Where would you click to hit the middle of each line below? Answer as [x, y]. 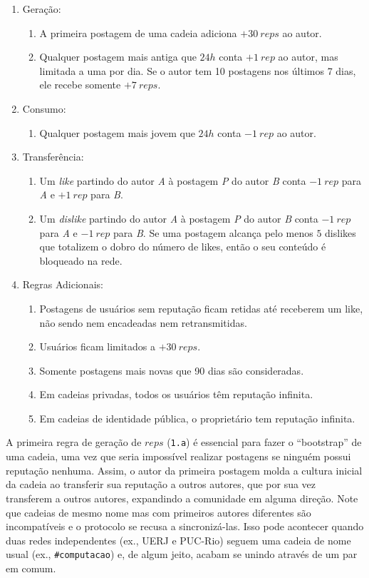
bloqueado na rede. [81, 260]
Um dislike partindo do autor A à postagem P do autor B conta [179, 218]
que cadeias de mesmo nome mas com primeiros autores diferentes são [158, 512]
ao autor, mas [308, 57]
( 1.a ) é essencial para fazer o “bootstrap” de [264, 442]
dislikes [341, 232]
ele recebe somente [80, 85]
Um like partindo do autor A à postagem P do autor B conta [173, 180]
